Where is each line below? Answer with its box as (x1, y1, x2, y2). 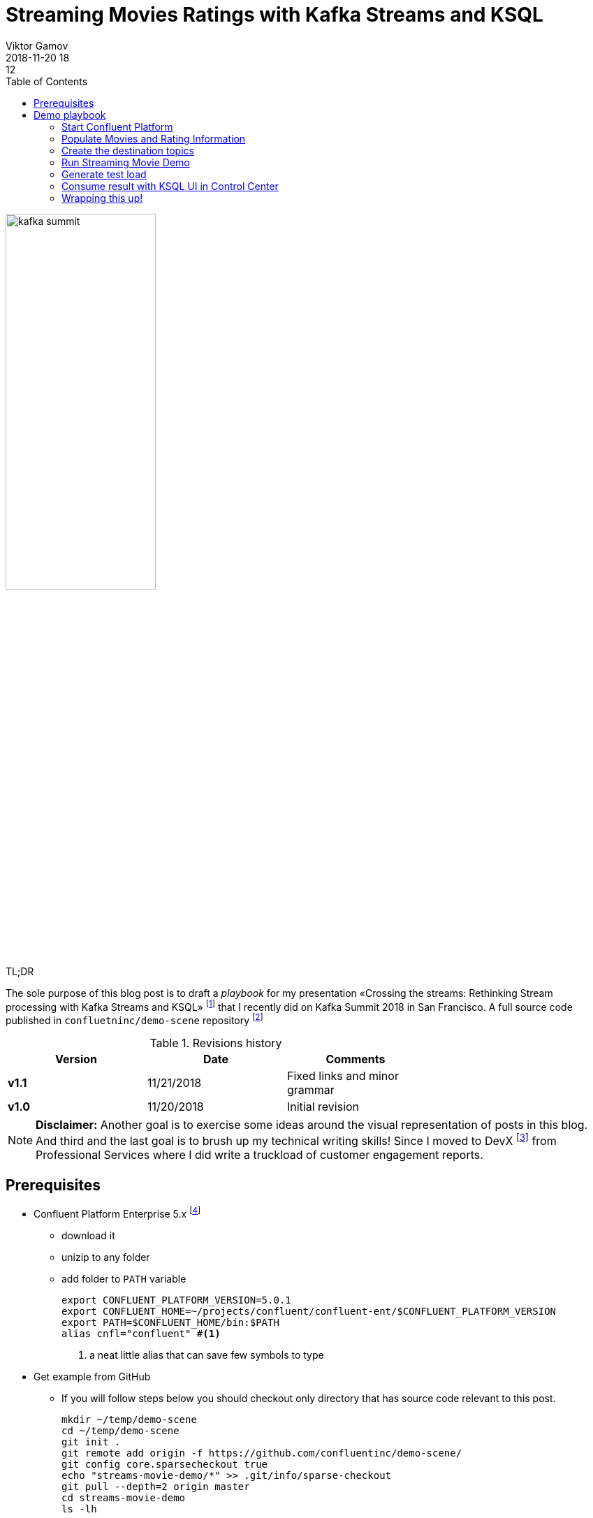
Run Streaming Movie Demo (61, 156, 190, 168)
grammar (286, 1083, 335, 1097)
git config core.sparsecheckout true (61, 1458, 268, 1470)
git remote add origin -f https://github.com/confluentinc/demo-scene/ (61, 1447, 462, 1459)
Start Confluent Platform (61, 120, 173, 133)
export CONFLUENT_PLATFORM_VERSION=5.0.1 (61, 1294, 291, 1306)
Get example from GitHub (34, 1370, 151, 1382)
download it (61, 1229, 115, 1241)
